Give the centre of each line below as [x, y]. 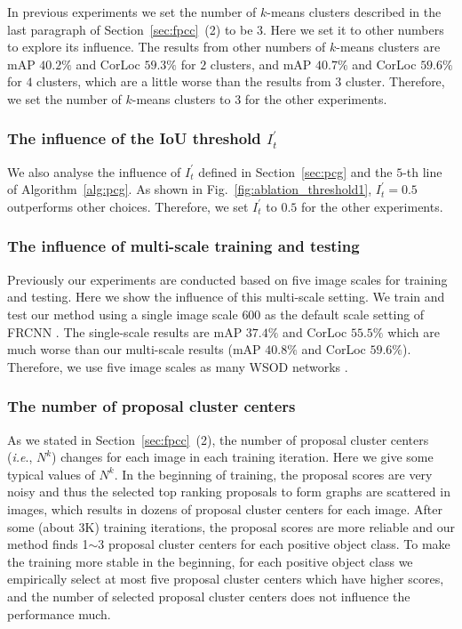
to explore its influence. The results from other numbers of [167, 47]
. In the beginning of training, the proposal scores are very [273, 474]
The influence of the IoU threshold [134, 138]
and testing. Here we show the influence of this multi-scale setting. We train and [226, 297]
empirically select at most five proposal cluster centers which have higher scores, [226, 579]
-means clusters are [388, 47]
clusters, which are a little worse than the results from [184, 81]
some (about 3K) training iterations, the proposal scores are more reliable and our [231, 526]
